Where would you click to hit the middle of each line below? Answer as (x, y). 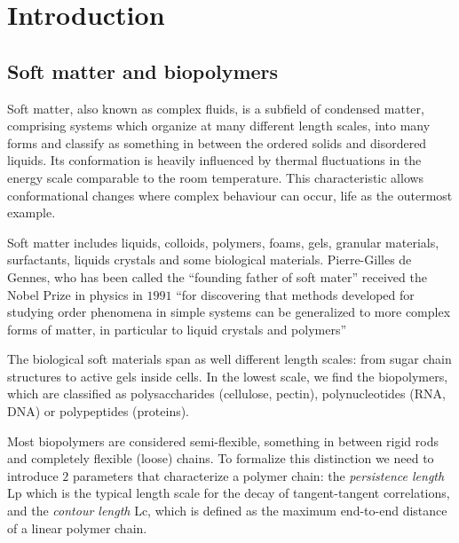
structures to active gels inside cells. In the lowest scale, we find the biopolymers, (228, 376)
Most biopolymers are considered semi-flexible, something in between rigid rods (223, 441)
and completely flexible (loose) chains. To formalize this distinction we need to (221, 458)
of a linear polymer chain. (77, 527)
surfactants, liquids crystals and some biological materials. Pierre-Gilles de (210, 260)
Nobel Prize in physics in (75, 294)
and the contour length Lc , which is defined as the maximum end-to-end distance (227, 511)
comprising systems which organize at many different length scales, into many (219, 126)
